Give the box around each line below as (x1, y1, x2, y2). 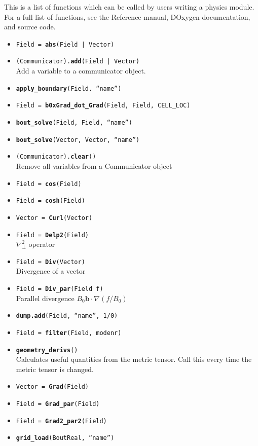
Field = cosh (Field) (16, 197, 85, 205)
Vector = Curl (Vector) (16, 214, 93, 221)
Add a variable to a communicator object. (16, 65, 146, 76)
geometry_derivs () (16, 346, 78, 354)
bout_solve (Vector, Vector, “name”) (16, 136, 140, 143)
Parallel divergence (16, 292, 75, 303)
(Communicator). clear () (16, 153, 96, 161)
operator (28, 239, 55, 249)
